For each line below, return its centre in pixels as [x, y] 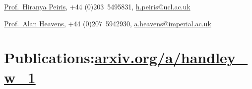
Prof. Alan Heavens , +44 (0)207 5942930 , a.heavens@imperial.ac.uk [108, 23]
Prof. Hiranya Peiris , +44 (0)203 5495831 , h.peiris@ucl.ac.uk [97, 6]
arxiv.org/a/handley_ [171, 57]
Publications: [49, 57]
